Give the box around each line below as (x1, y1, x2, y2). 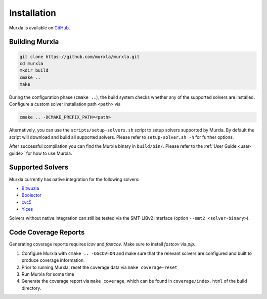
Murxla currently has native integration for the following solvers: (9, 176, 139, 182)
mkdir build (19, 67, 49, 73)
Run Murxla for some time (21, 271, 74, 277)
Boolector (21, 192, 42, 198)
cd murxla (19, 60, 44, 66)
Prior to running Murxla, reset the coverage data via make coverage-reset (21, 264, 178, 270)
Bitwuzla (21, 185, 40, 191)
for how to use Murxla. (26, 150, 72, 156)
